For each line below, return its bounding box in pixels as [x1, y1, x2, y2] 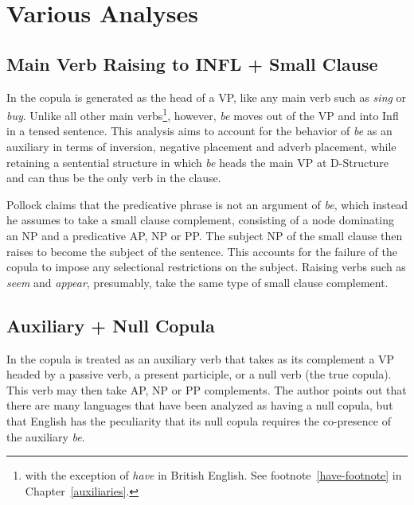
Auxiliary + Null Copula [6, 313, 215, 337]
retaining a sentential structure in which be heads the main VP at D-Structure [6, 153, 389, 170]
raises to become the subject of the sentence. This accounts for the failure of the [6, 243, 397, 259]
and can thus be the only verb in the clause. [6, 169, 221, 186]
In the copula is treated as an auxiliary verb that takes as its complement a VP [6, 350, 395, 367]
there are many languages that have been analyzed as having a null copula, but [6, 397, 393, 414]
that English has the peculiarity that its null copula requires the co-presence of [6, 412, 391, 429]
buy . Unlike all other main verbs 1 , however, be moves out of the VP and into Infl [6, 105, 399, 123]
